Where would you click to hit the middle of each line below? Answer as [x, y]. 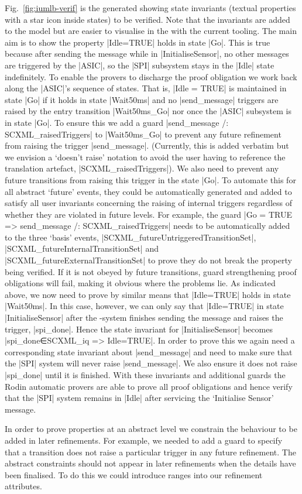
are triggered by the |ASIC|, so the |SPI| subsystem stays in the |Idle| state [140, 65]
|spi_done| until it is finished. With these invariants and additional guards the [145, 375]
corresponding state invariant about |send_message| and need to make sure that [149, 351]
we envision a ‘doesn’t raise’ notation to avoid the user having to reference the [145, 157]
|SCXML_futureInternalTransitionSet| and [82, 248]
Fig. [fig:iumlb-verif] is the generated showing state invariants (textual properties [150, 8]
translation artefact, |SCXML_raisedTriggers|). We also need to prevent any [142, 168]
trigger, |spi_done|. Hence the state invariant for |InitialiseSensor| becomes [139, 329]
